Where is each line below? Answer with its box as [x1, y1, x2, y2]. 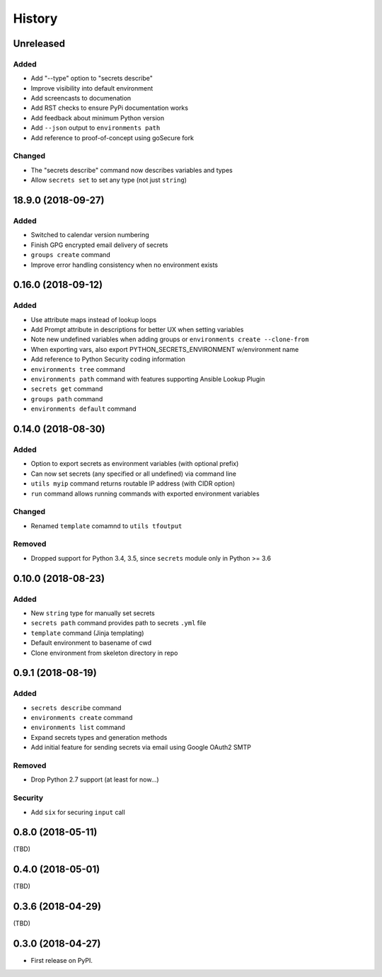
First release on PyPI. [30, 956, 93, 965]
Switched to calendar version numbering [30, 231, 150, 239]
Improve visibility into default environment [30, 84, 154, 92]
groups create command [30, 251, 111, 259]
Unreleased [13, 38, 66, 50]
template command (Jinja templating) [30, 629, 144, 637]
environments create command [30, 714, 133, 722]
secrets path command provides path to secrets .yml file [30, 619, 207, 627]
